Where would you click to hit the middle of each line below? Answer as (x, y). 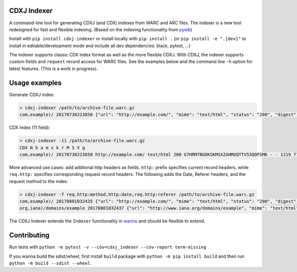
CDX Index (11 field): (30, 128)
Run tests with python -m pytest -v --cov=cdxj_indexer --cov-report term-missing (108, 247)
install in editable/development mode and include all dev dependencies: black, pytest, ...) (100, 46)
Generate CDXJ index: (32, 95)
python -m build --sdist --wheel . (50, 263)
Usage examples (35, 82)
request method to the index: (39, 181)
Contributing (29, 235)
